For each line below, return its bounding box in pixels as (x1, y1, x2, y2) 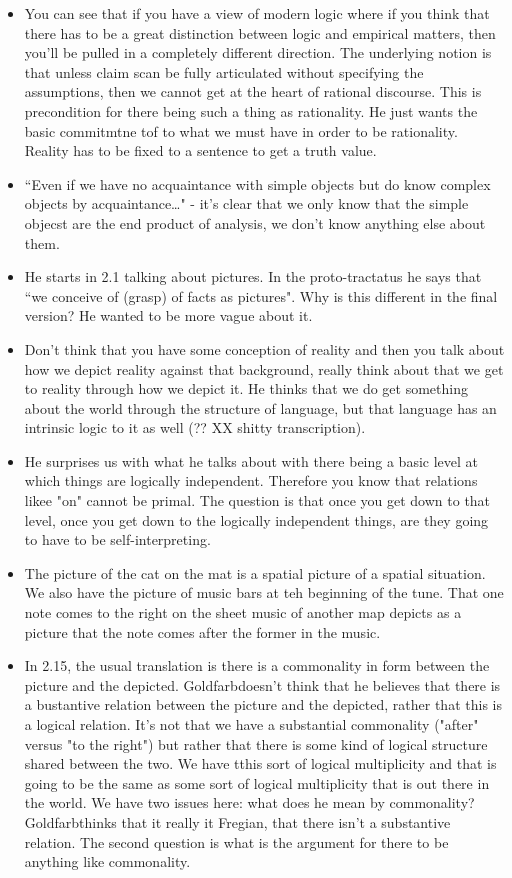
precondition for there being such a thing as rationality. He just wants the (24, 100, 478, 121)
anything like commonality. (24, 851, 191, 872)
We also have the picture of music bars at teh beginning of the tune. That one (24, 582, 504, 603)
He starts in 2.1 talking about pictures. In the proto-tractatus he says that (24, 266, 482, 287)
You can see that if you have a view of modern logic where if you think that (24, 3, 490, 23)
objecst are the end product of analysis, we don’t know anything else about (24, 212, 486, 233)
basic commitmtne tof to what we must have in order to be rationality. (24, 120, 458, 141)
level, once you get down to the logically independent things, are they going (24, 509, 489, 530)
